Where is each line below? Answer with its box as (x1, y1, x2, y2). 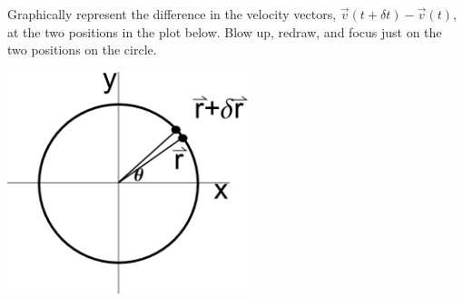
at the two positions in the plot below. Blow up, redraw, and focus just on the (7, 22, 442, 41)
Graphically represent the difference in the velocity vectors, (7, 5, 337, 23)
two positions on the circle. (7, 40, 157, 59)
